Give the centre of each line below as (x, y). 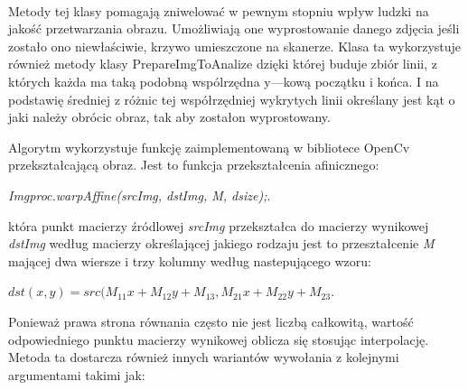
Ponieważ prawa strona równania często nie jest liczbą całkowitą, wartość (211, 321)
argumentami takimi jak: (77, 374)
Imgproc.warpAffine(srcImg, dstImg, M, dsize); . (140, 195)
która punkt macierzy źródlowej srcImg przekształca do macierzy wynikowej (219, 225)
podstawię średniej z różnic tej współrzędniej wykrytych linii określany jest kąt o (232, 99)
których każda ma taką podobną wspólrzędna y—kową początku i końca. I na (224, 81)
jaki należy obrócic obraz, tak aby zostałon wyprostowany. (169, 117)
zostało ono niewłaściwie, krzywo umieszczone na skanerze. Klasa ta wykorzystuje (235, 46)
